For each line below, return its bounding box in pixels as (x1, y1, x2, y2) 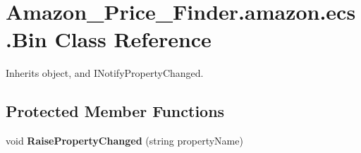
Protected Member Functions (6, 100, 225, 122)
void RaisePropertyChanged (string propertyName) (6, 133, 243, 148)
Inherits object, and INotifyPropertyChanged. (6, 66, 204, 80)
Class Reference (54, 25, 212, 54)
